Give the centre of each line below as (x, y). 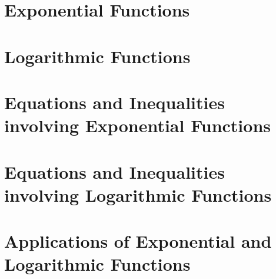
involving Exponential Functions (137, 125)
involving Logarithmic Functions (138, 194)
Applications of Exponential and (138, 241)
